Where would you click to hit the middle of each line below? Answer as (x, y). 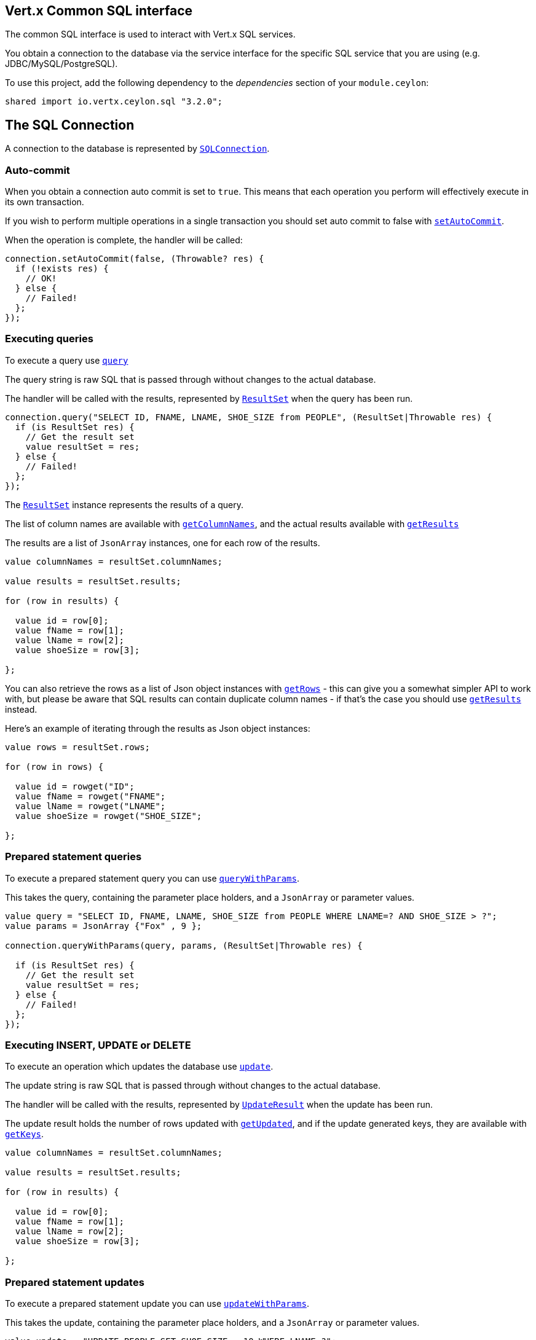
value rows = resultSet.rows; (78, 747)
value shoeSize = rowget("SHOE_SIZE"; (108, 816)
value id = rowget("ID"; (75, 786)
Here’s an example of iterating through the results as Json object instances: (158, 728)
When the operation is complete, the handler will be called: (124, 240)
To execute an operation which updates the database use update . (139, 1067)
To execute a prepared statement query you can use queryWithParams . (152, 878)
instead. (21, 709)
